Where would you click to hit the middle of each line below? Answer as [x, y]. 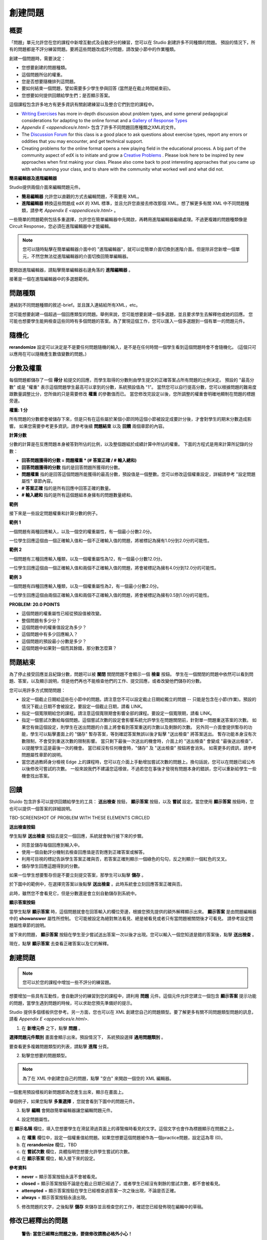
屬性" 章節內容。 [38, 481]
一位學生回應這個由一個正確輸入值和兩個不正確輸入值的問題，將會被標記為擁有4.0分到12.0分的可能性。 [114, 568]
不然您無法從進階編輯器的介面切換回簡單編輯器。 [81, 256]
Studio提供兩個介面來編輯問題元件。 [46, 187]
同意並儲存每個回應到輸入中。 [52, 845]
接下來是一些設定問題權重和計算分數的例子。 [55, 513]
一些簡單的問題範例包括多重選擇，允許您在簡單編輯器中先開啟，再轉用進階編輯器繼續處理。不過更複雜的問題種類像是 [128, 219]
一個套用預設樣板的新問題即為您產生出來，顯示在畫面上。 [67, 1092]
